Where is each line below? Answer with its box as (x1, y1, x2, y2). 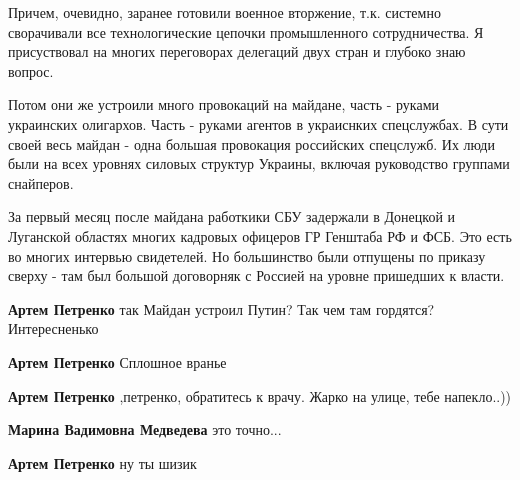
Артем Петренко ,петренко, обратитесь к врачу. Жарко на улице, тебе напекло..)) (8, 385, 512, 406)
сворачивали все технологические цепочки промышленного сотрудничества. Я (8, 21, 484, 42)
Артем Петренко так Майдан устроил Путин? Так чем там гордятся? (8, 298, 435, 319)
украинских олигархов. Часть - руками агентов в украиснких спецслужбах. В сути (8, 113, 509, 134)
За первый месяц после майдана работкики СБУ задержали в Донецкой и (8, 206, 456, 227)
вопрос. (8, 60, 54, 81)
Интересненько (8, 318, 99, 339)
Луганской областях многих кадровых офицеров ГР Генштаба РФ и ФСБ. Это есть (8, 225, 512, 246)
